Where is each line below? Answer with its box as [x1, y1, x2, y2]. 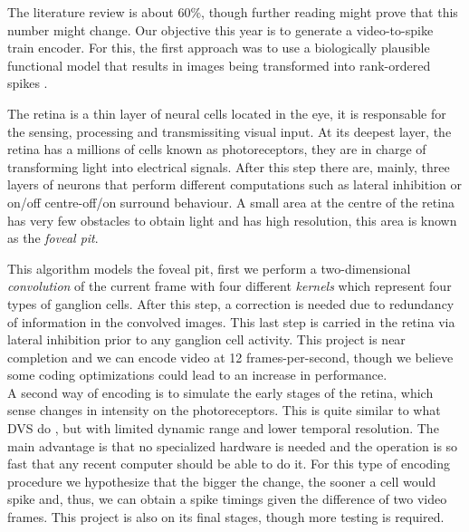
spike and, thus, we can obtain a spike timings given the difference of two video [7, 489, 447, 508]
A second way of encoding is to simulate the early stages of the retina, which [7, 382, 434, 401]
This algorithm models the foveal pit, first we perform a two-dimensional [7, 258, 411, 277]
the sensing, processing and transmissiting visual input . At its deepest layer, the [7, 121, 452, 140]
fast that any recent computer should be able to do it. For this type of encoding [7, 454, 451, 473]
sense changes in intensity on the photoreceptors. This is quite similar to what [7, 401, 441, 420]
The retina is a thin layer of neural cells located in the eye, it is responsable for [7, 103, 446, 122]
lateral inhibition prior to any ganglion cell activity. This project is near [7, 330, 406, 349]
